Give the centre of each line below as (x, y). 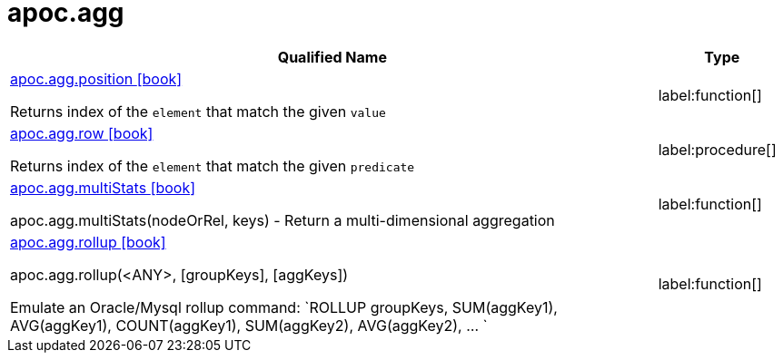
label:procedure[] (717, 149)
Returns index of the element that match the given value (198, 111)
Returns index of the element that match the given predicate (213, 165)
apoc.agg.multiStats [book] (103, 187)
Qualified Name (332, 57)
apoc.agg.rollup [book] (88, 242)
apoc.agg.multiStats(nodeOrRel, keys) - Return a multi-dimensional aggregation (282, 220)
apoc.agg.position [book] (96, 78)
